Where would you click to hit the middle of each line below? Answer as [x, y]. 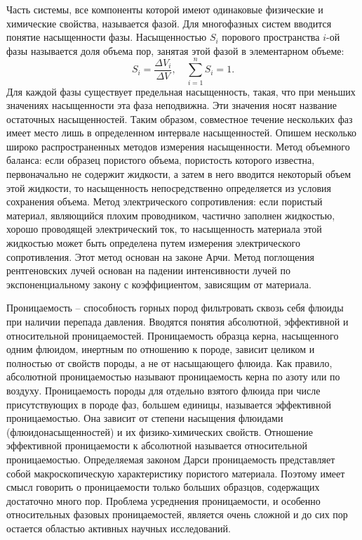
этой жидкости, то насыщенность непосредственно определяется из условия [169, 187]
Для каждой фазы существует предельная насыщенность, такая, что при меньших [181, 91]
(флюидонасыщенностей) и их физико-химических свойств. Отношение [160, 431]
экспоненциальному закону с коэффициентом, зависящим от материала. [159, 284]
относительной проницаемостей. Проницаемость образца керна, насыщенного [173, 335]
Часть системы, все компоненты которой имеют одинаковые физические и [165, 9]
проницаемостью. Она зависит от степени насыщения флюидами [145, 418]
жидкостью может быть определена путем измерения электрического [153, 243]
